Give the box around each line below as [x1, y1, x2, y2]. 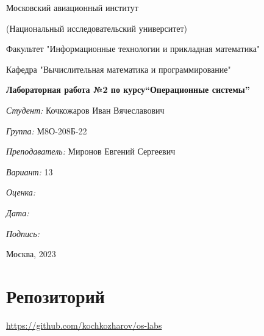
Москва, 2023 [6, 247, 56, 260]
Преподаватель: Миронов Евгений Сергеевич [6, 145, 176, 158]
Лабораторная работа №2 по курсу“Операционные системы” [6, 83, 250, 96]
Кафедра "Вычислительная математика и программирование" [6, 62, 231, 75]
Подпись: [6, 227, 40, 239]
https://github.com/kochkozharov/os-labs [6, 318, 162, 331]
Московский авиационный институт [6, 1, 138, 13]
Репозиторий [6, 283, 105, 308]
